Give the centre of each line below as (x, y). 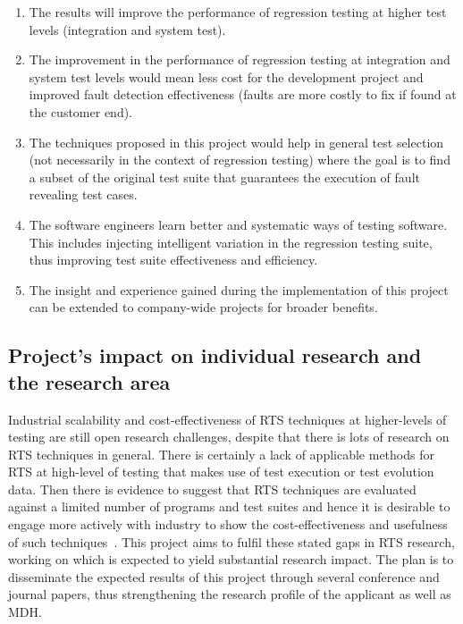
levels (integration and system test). (127, 29)
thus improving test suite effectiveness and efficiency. (173, 260)
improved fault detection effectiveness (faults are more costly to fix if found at (243, 94)
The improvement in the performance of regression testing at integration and (240, 59)
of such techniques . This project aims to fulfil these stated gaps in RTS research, (231, 541)
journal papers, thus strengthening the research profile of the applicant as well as (230, 594)
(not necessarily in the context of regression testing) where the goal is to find (240, 160)
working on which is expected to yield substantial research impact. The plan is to (231, 559)
